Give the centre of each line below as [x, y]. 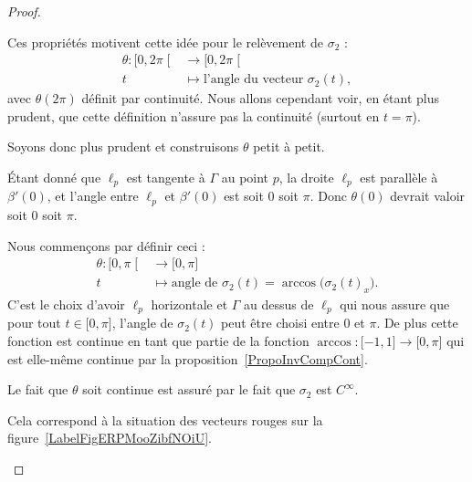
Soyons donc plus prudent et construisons [123, 147]
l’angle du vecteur [253, 80]
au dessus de [279, 304]
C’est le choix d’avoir [66, 304]
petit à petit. [289, 147]
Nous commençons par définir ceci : [106, 245]
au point [245, 178]
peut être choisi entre [280, 323]
